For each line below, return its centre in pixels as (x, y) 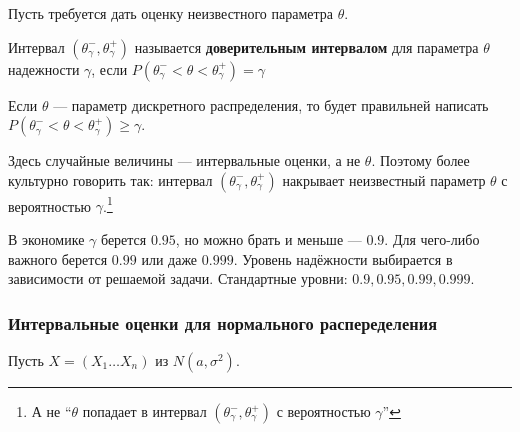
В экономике (46, 239)
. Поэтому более (420, 160)
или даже (169, 258)
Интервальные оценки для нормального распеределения (222, 322)
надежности (44, 68)
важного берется (58, 258)
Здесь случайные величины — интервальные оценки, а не (184, 160)
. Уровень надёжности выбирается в (343, 258)
